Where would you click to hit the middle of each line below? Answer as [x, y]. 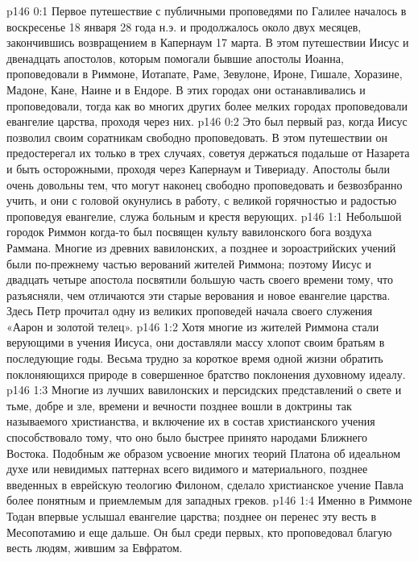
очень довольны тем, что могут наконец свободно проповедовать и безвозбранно [205, 184]
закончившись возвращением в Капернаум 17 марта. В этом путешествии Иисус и [208, 42]
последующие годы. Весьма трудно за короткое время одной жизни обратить [195, 358]
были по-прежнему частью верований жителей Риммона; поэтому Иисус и [189, 263]
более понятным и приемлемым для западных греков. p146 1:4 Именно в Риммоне [209, 500]
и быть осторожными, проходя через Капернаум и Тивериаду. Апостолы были [198, 168]
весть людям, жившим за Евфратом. [95, 548]
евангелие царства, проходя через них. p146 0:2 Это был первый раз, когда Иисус [207, 121]
